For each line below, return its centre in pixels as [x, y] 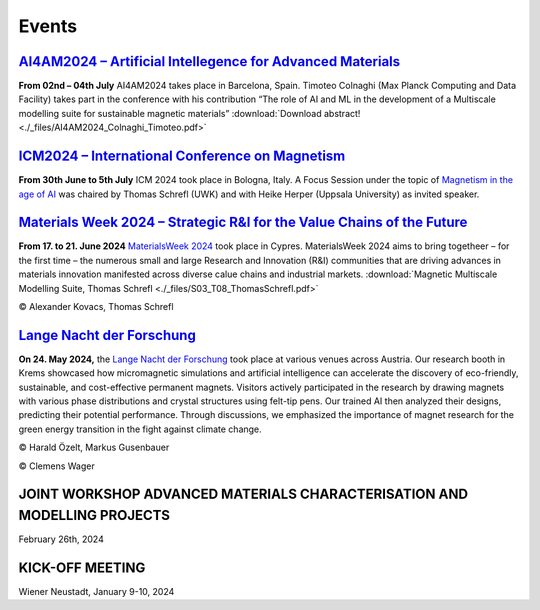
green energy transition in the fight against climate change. [140, 429]
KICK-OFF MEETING [82, 567]
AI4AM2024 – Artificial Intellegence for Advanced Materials [209, 61]
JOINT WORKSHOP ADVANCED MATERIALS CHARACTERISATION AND [243, 494]
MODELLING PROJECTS [94, 515]
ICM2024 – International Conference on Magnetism [182, 156]
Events [48, 26]
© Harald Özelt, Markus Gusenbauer [94, 447]
